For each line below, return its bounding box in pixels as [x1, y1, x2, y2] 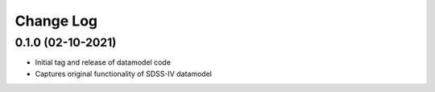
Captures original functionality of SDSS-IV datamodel [35, 69, 213, 78]
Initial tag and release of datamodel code [35, 58, 171, 67]
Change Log [14, 12, 98, 30]
